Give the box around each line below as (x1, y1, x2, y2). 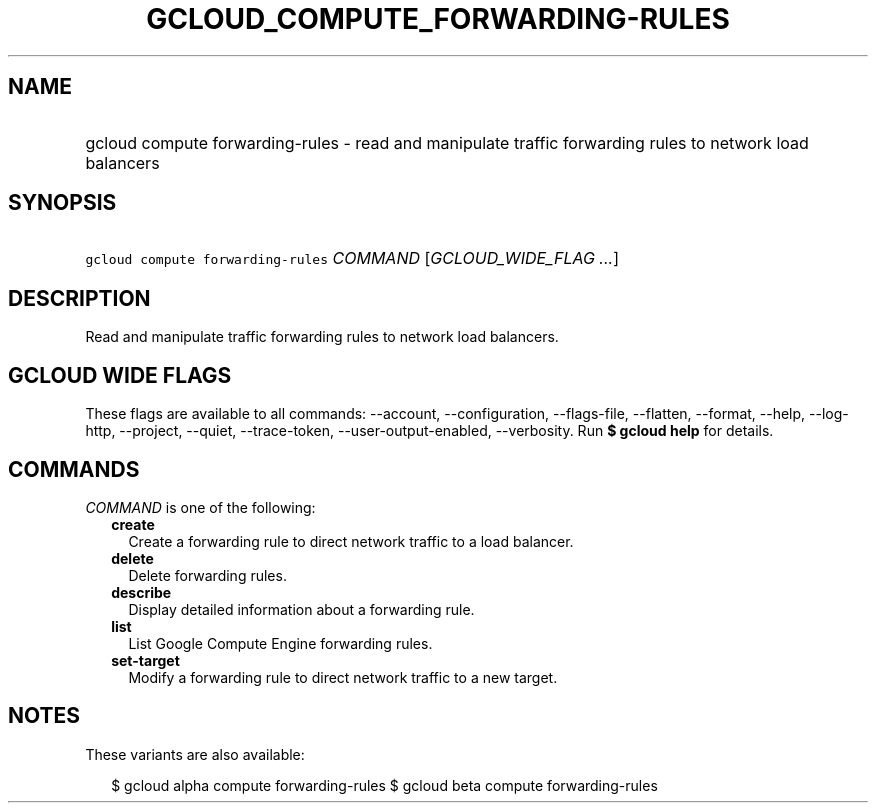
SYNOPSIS (8, 190, 117, 216)
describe (111, 583, 172, 601)
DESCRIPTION (8, 285, 151, 311)
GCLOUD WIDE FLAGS (8, 362, 232, 388)
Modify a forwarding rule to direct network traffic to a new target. (128, 668, 558, 686)
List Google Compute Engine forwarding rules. (128, 634, 433, 652)
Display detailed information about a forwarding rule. (128, 600, 475, 618)
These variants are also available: (85, 745, 305, 763)
